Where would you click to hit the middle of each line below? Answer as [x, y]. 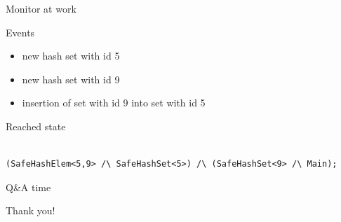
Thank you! [31, 210]
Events [20, 32]
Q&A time [28, 187]
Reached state [36, 126]
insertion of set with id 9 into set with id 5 [114, 103]
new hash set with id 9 [71, 79]
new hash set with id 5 [71, 56]
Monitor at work [41, 8]
